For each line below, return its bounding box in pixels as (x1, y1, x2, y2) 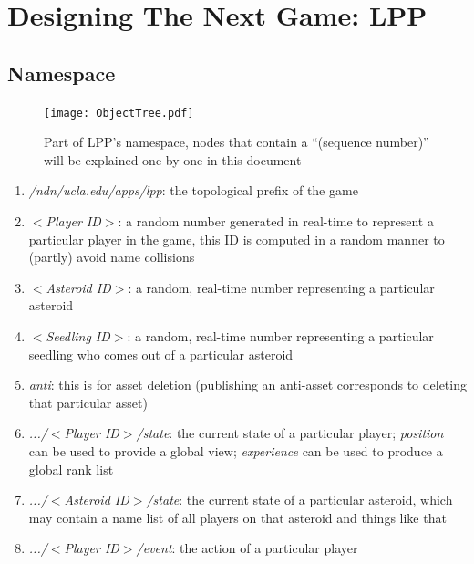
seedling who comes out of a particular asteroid (28, 344, 294, 363)
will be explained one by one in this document (44, 150, 302, 169)
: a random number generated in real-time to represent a (118, 212, 434, 231)
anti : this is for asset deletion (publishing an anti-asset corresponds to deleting (28, 375, 467, 394)
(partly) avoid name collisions (28, 247, 195, 266)
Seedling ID (46, 326, 110, 345)
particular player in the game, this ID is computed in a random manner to (28, 229, 445, 248)
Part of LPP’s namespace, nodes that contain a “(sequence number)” (44, 132, 429, 151)
